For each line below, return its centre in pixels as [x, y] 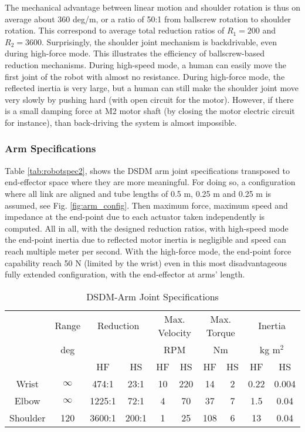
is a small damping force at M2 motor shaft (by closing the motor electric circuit [150, 111]
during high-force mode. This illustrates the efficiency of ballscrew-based [135, 53]
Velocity [174, 332]
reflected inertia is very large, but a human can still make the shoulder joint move [152, 88]
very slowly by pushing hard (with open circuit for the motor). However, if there [149, 99]
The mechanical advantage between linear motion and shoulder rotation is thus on [152, 7]
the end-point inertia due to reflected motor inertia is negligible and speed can [145, 240]
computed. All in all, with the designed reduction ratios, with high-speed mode [147, 228]
